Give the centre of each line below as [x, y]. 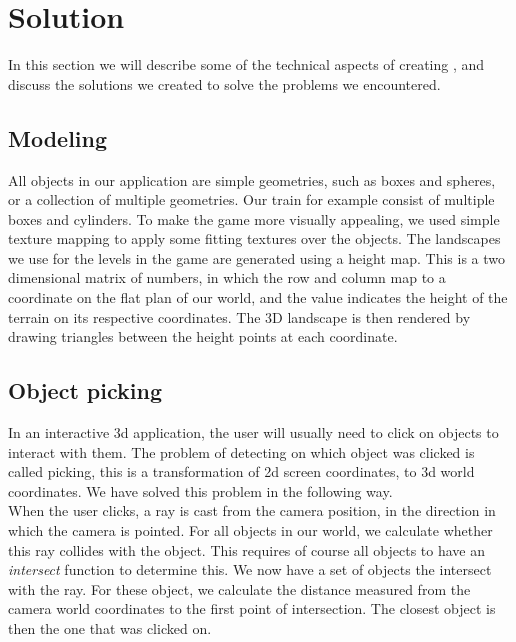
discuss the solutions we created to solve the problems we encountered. [224, 83]
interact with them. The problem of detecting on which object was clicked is [241, 451]
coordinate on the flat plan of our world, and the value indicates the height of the [258, 297]
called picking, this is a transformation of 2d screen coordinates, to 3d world [241, 471]
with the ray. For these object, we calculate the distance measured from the [239, 588]
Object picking [85, 390]
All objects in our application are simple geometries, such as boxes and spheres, [252, 179]
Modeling [58, 137]
